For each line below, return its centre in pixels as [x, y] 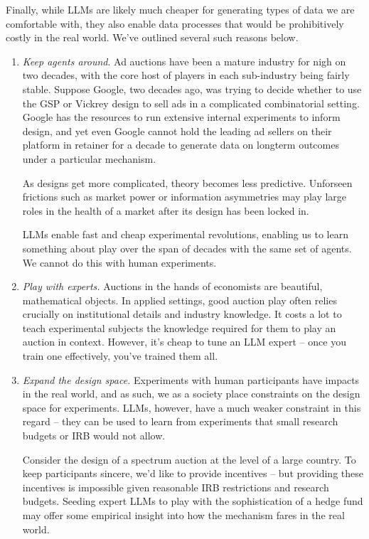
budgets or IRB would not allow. [94, 436]
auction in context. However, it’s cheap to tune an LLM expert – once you [184, 342]
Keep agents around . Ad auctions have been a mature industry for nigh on [184, 61]
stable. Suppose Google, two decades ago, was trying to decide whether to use [192, 89]
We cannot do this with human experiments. [119, 262]
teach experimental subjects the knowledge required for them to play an [179, 327]
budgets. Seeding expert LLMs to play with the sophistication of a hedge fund [193, 501]
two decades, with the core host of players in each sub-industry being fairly [186, 75]
